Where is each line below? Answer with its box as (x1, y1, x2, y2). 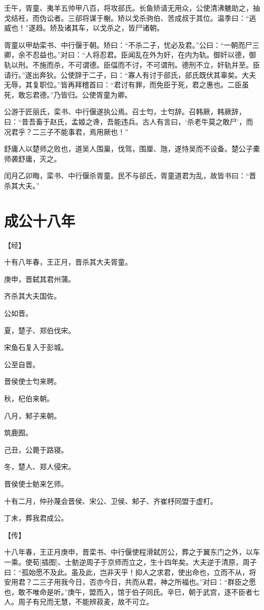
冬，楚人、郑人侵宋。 (4, 461, 75, 472)
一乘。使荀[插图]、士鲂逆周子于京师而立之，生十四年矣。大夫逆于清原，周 (4, 556, 250, 567)
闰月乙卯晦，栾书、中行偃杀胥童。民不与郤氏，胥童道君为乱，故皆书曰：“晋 (4, 170, 256, 181)
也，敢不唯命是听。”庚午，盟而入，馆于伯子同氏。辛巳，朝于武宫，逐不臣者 (4, 586, 253, 597)
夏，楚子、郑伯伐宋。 (4, 325, 75, 335)
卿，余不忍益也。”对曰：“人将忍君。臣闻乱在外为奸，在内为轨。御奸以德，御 (4, 49, 256, 60)
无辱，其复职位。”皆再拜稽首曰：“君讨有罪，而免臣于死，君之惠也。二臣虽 (4, 79, 249, 90)
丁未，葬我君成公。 (4, 512, 68, 523)
